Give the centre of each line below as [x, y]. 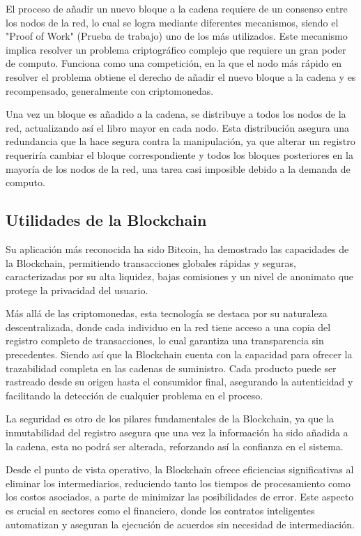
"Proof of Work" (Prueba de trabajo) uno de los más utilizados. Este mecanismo [177, 36]
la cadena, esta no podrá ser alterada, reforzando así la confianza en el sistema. [175, 446]
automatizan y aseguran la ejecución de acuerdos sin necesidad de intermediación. [180, 524]
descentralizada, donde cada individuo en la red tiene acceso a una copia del [168, 327]
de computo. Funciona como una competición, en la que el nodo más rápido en [174, 63]
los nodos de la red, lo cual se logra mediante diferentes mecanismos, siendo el [172, 22]
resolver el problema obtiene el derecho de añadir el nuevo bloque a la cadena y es [181, 76]
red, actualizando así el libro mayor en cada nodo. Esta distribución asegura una [178, 127]
